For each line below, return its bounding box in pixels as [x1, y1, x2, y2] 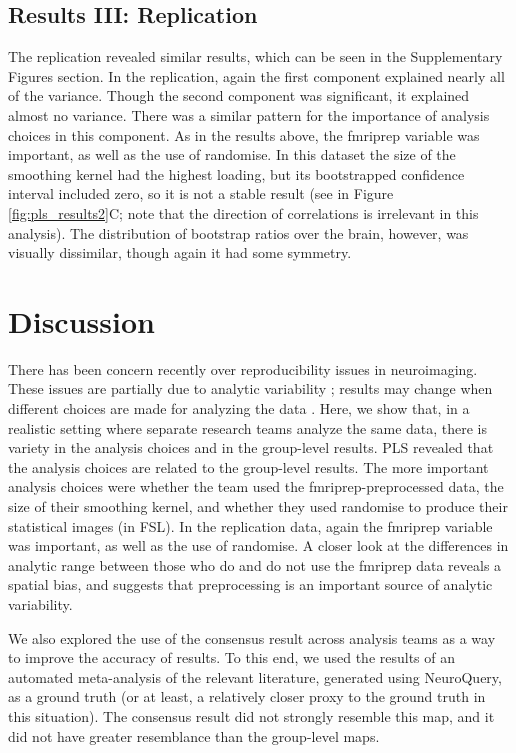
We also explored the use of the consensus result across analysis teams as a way [8, 627, 496, 648]
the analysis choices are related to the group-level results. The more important [8, 456, 489, 477]
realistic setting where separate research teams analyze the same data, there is [8, 417, 488, 438]
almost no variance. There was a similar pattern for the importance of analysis [8, 104, 490, 125]
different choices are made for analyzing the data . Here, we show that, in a [8, 398, 470, 419]
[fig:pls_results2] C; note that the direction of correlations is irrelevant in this [8, 202, 479, 223]
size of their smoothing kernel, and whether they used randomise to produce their [8, 496, 508, 517]
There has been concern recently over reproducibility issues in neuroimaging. [8, 358, 478, 379]
